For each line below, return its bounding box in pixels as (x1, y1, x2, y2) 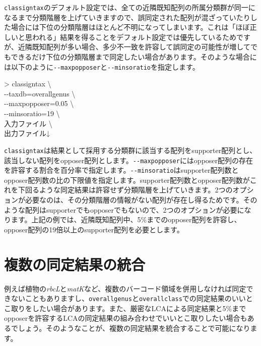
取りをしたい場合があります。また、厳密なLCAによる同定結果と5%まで (11, 303, 246, 313)
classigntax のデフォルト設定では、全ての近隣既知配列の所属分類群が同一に (4, 2, 255, 12)
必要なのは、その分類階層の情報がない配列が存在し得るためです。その (25, 194, 257, 205)
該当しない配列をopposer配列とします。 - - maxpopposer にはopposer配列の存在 (4, 155, 253, 165)
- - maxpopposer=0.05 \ (4, 98, 74, 109)
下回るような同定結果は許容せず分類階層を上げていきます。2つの (18, 184, 233, 195)
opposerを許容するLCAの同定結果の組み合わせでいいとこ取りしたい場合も (4, 313, 247, 323)
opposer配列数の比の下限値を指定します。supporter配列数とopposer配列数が (4, 174, 250, 185)
